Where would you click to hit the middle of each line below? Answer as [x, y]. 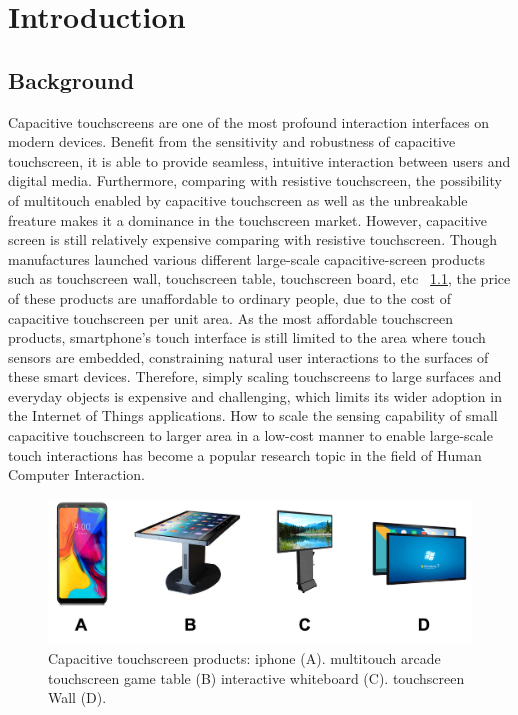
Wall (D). [77, 697]
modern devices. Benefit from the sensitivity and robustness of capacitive [232, 141]
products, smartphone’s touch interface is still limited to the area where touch [247, 337]
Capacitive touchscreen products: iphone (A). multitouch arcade [244, 657]
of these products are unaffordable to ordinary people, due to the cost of [230, 297]
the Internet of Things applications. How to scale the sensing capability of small [253, 415]
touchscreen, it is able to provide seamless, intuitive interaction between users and [259, 160]
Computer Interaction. [76, 474]
